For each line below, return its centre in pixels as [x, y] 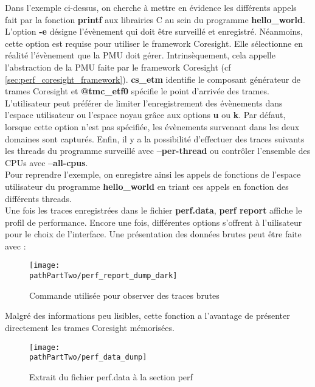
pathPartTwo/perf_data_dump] [88, 357]
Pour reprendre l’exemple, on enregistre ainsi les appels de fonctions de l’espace [153, 174]
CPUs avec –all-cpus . [47, 162]
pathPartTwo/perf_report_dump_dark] [103, 276]
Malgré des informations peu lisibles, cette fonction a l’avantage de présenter [147, 316]
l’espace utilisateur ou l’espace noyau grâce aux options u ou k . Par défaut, [145, 115]
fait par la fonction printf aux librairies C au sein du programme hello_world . [155, 19]
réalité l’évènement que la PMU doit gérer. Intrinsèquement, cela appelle [140, 55]
